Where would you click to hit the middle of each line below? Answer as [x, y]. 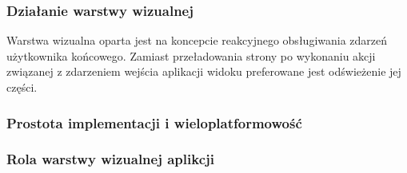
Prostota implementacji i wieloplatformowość [154, 122]
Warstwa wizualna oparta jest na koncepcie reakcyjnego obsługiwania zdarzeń [197, 40]
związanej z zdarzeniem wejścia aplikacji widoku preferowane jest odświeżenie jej [204, 71]
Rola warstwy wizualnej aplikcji [110, 159]
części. [22, 87]
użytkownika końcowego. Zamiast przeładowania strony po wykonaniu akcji [191, 55]
